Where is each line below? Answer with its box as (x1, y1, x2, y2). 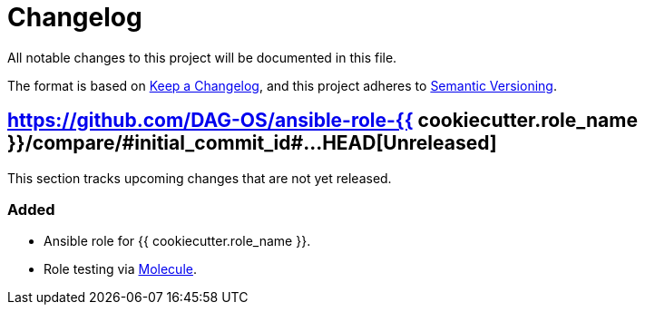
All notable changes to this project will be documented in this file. (7, 49, 397, 65)
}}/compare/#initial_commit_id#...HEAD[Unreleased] (7, 132, 497, 155)
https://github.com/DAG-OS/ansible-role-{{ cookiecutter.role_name (7, 109, 638, 132)
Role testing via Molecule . (44, 261, 197, 278)
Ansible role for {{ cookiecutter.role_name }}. (44, 233, 311, 249)
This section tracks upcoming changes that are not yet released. (7, 170, 392, 186)
